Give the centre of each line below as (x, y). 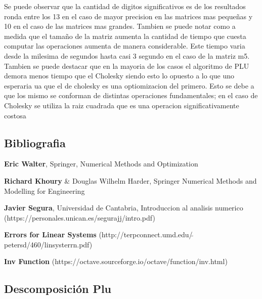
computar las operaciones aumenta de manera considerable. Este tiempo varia (125, 46)
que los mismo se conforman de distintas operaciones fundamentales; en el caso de (131, 95)
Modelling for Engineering (45, 190)
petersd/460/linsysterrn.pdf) (48, 244)
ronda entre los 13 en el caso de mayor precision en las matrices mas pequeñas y (128, 16)
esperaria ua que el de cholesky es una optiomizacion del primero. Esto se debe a (129, 85)
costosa (15, 115)
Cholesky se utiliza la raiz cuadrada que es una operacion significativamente (122, 105)
